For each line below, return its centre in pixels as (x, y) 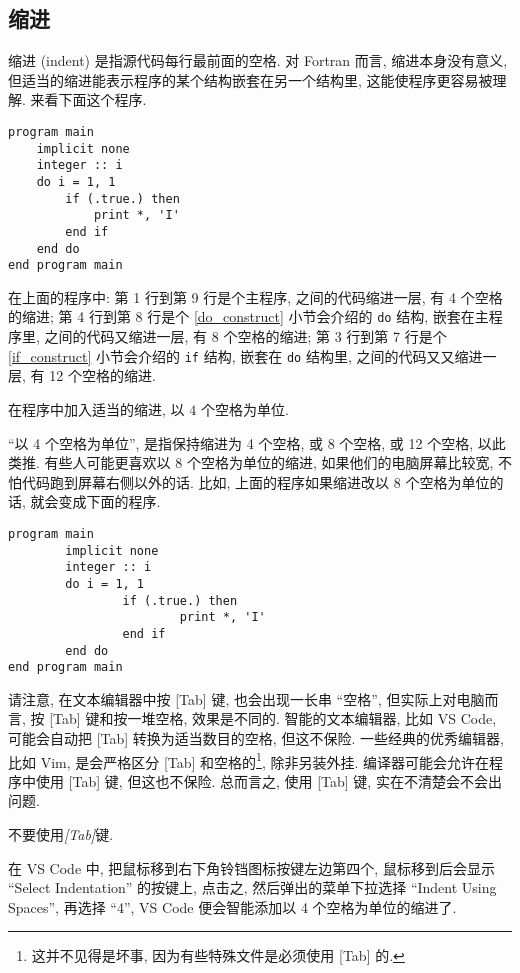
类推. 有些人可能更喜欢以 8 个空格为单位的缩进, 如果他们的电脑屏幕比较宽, (251, 462)
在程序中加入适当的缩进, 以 (96, 408)
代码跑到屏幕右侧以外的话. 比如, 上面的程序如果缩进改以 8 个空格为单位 (255, 481)
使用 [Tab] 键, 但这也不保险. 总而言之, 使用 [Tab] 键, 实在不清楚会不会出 (268, 780)
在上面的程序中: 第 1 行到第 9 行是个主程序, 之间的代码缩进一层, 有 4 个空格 (255, 296)
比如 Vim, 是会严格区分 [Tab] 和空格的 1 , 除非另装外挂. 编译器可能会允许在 (249, 760)
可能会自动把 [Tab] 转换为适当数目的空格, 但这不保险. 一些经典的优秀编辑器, (256, 738)
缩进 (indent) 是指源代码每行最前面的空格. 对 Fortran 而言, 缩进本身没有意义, (258, 60)
